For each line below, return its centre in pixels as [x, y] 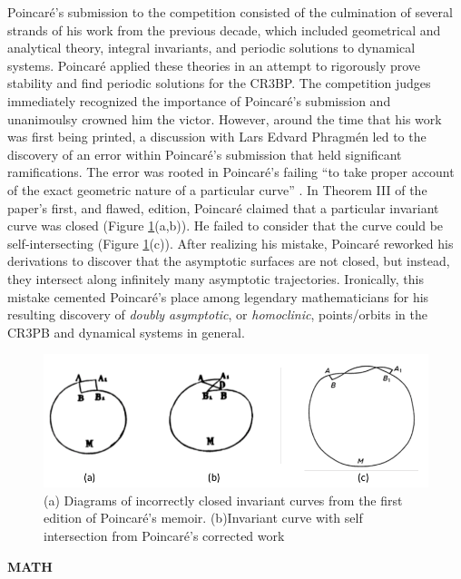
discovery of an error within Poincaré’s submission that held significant [205, 154]
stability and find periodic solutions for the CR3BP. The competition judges [219, 83]
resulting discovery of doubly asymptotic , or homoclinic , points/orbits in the [217, 314]
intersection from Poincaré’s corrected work [164, 536]
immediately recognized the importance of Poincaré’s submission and [199, 100]
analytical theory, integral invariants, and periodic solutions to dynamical [211, 48]
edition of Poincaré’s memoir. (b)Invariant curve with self [203, 518]
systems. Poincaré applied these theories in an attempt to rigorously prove [214, 65]
